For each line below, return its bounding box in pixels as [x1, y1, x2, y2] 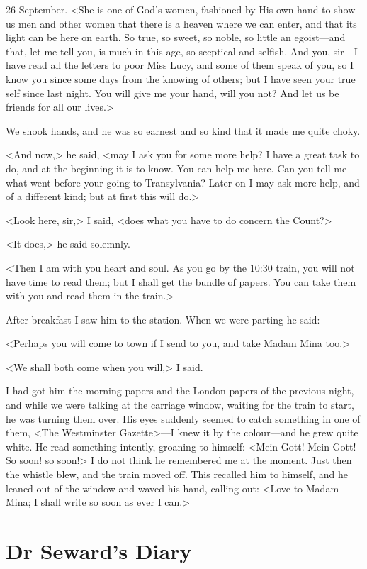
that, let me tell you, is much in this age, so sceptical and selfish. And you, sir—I [6, 43, 358, 58]
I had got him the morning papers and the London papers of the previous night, [6, 383, 354, 398]
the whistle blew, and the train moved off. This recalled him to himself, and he [6, 467, 348, 482]
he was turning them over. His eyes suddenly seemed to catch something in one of [6, 411, 361, 426]
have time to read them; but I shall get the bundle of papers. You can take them [6, 274, 356, 289]
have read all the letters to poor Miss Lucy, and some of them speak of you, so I [6, 57, 354, 72]
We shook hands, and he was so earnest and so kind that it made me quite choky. [6, 123, 361, 138]
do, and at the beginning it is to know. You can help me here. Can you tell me [6, 160, 347, 175]
